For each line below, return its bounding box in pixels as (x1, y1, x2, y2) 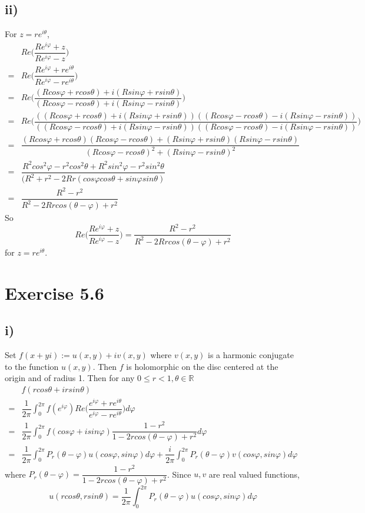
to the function (5, 360, 59, 372)
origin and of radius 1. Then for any (5, 372, 135, 384)
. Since (167, 468, 191, 480)
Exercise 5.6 (5, 280, 104, 305)
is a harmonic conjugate (208, 349, 294, 360)
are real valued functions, (208, 468, 300, 480)
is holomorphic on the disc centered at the (126, 360, 278, 372)
